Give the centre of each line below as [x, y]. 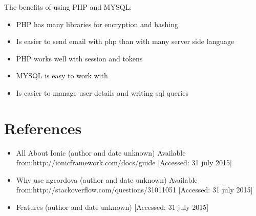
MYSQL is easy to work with [62, 75]
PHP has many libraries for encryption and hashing [97, 24]
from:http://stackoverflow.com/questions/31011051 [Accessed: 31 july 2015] [134, 190]
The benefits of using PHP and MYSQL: [68, 7]
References [43, 128]
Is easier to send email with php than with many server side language [125, 41]
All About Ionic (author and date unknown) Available [101, 152]
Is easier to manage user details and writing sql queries [102, 92]
